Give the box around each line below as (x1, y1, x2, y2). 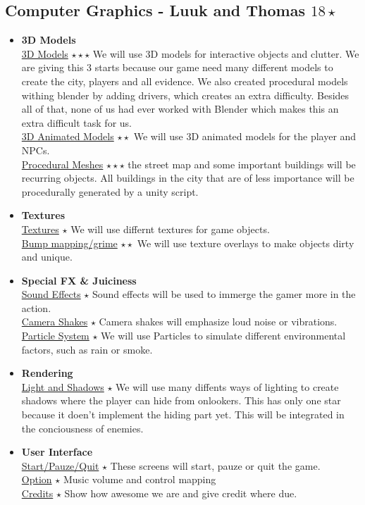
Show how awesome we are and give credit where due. (64, 486, 297, 501)
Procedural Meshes (21, 156, 104, 171)
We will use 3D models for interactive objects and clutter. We (92, 46, 359, 61)
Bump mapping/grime (21, 235, 118, 250)
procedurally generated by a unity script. (21, 184, 199, 199)
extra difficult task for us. (21, 115, 132, 130)
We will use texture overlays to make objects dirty (137, 235, 354, 250)
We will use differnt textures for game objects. (70, 221, 270, 236)
